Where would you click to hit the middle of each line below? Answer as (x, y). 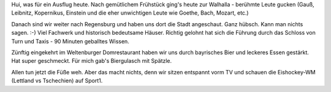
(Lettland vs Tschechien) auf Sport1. (57, 81)
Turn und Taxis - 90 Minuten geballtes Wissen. (70, 41)
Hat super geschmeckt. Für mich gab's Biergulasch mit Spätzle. (92, 61)
